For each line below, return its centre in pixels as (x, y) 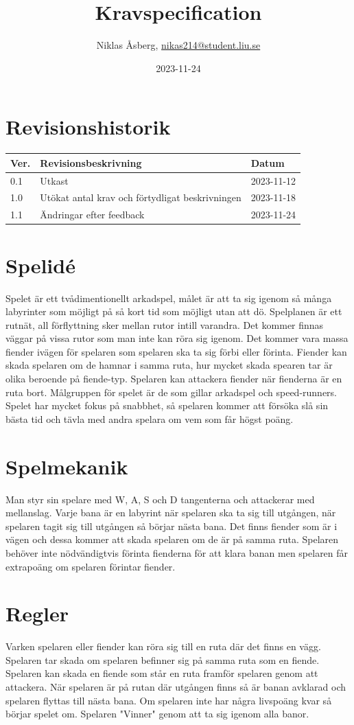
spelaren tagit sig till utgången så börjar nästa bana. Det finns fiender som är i (172, 526)
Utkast (54, 180)
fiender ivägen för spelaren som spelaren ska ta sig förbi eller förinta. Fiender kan (176, 351)
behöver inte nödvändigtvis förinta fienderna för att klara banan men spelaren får (177, 552)
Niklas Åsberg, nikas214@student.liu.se (178, 45)
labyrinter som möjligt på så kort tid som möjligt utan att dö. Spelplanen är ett (174, 311)
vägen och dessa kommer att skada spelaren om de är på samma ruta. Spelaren (172, 539)
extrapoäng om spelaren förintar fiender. (91, 566)
